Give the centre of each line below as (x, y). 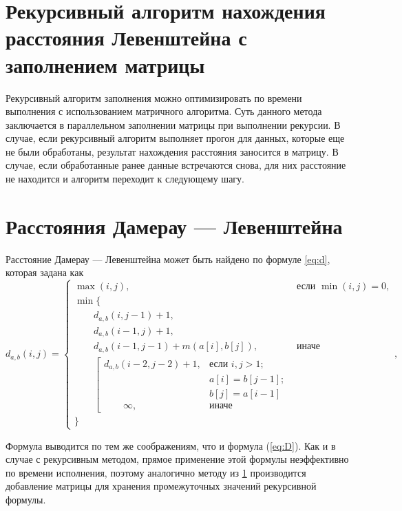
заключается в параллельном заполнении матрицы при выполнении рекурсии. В (173, 124)
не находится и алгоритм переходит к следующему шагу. (125, 179)
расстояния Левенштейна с (126, 38)
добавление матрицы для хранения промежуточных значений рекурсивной (161, 486)
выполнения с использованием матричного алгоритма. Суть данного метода (164, 111)
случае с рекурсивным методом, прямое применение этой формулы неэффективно (177, 459)
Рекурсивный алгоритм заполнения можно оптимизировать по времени (154, 97)
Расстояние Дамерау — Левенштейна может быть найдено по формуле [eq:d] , (168, 259)
